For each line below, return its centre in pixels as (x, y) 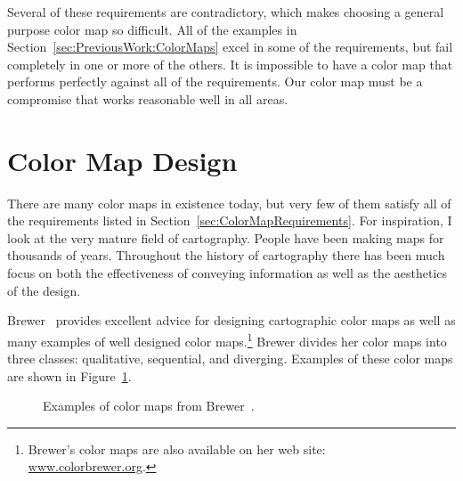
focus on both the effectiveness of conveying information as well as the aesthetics (227, 273)
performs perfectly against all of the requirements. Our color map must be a (215, 82)
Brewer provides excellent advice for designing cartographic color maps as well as (231, 320)
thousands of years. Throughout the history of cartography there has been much (226, 255)
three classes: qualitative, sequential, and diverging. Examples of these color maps (230, 359)
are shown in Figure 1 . (69, 375)
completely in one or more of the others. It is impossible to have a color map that (230, 64)
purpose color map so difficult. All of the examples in (152, 29)
